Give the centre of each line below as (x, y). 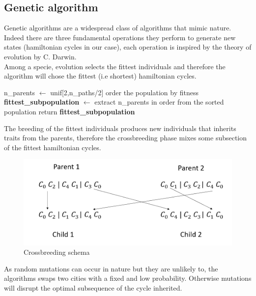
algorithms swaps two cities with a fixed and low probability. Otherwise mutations (128, 278)
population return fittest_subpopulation (70, 111)
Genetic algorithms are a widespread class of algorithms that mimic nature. (118, 28)
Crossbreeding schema (57, 252)
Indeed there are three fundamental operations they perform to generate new (120, 37)
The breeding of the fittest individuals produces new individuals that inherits (120, 128)
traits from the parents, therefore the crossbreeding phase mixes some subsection (126, 138)
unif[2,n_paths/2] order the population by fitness (124, 92)
